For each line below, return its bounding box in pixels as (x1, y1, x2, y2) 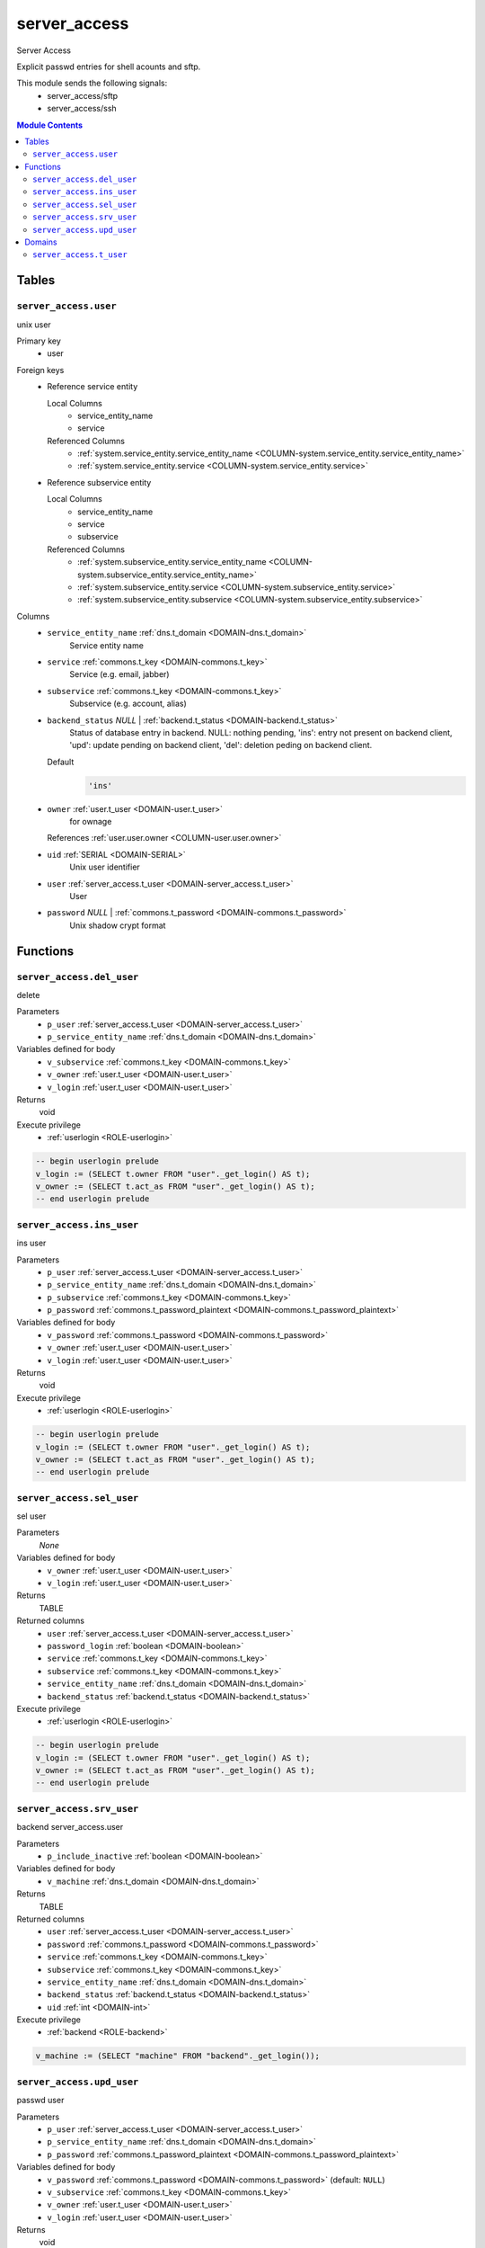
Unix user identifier (69, 861, 141, 872)
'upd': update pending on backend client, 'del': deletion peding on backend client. (69, 740, 373, 751)
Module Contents (16, 120, 84, 130)
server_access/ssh (47, 103, 117, 114)
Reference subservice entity (47, 477, 152, 487)
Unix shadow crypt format (69, 920, 166, 931)
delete (16, 989, 40, 1000)
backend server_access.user (16, 1822, 124, 1833)
